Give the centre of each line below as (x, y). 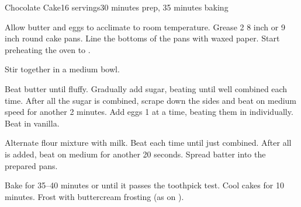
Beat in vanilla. (32, 123)
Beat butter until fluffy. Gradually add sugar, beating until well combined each (146, 88)
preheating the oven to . (48, 49)
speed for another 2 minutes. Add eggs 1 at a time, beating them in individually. (149, 112)
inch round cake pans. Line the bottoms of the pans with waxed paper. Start (142, 38)
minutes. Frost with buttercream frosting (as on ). (94, 196)
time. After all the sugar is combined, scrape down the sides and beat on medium (151, 100)
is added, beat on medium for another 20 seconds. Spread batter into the (135, 154)
